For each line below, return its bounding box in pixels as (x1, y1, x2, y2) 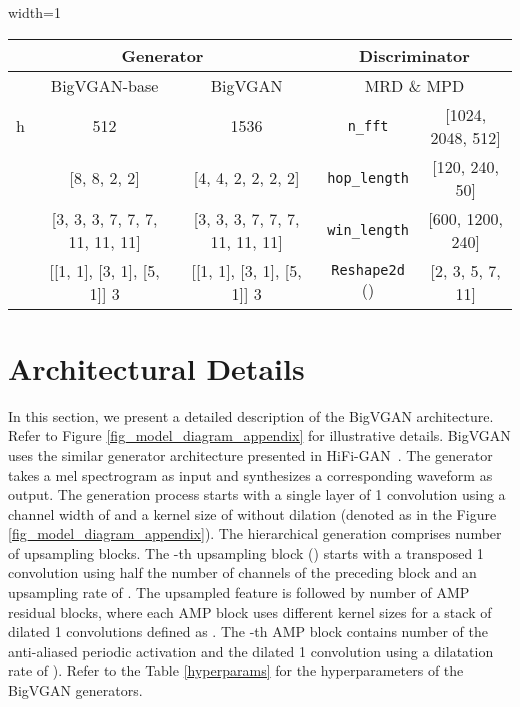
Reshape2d (331, 262, 405, 279)
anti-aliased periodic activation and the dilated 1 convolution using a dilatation (8, 640, 494, 661)
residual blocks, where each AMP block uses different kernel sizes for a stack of (8, 601, 492, 622)
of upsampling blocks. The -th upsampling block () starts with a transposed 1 (8, 542, 484, 563)
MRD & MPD (364, 73, 465, 97)
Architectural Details (8, 347, 305, 388)
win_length (327, 221, 409, 238)
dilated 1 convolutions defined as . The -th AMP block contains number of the (8, 621, 488, 642)
